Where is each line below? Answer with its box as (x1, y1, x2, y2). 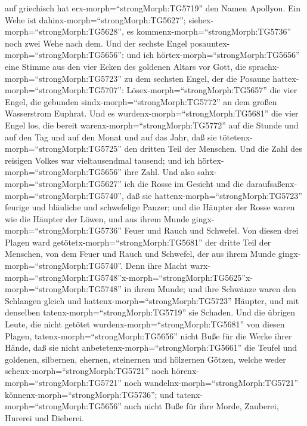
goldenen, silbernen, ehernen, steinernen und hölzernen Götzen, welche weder (5, 353, 286, 365)
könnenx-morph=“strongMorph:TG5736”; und (5, 388, 174, 400)
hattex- (272, 72, 299, 84)
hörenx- (171, 364, 199, 377)
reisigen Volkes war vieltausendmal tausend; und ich (5, 154, 195, 166)
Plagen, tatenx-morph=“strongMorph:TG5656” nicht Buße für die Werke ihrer (5, 329, 292, 342)
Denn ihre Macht (125, 259, 188, 272)
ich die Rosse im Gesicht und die (124, 177, 244, 189)
